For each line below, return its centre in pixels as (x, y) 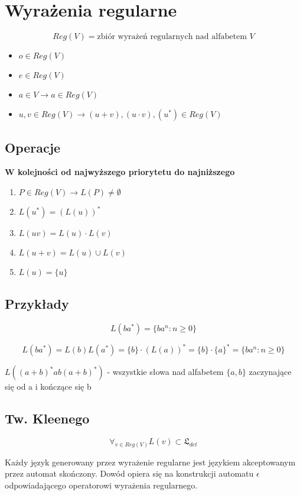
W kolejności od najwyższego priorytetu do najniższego (120, 172)
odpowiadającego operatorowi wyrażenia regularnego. (101, 485)
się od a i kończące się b (48, 386)
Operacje (33, 147)
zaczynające (270, 372)
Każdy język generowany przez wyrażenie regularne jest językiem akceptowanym (150, 462)
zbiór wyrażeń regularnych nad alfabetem (172, 37)
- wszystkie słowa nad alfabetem (165, 372)
